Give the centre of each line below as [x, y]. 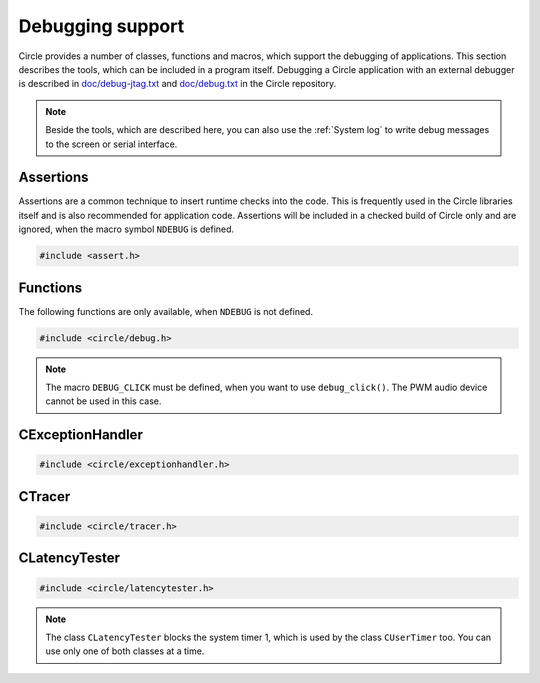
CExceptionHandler [81, 435]
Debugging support [101, 26]
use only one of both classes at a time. [125, 651]
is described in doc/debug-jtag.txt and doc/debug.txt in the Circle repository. [177, 84]
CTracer [44, 496]
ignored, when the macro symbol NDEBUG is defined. [126, 229]
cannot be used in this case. [103, 401]
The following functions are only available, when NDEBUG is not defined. [166, 311]
